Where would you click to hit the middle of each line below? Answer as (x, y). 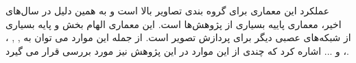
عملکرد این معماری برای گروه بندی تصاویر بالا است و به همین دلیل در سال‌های (168, 10)
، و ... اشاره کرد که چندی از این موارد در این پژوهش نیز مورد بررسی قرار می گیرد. (177, 50)
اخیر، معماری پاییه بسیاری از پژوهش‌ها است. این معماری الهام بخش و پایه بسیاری (174, 24)
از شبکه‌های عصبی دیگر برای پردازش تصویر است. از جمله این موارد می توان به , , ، (178, 37)
